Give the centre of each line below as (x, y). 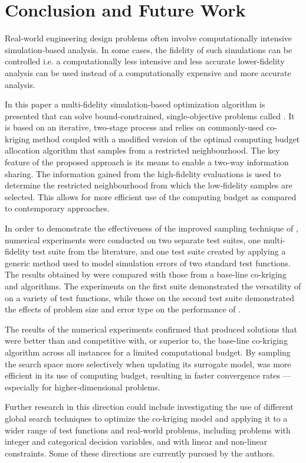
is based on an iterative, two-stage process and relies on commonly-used (134, 127)
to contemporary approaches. (57, 208)
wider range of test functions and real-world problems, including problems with (148, 430)
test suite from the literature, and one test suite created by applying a (159, 251)
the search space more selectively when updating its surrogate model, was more (148, 363)
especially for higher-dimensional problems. (83, 387)
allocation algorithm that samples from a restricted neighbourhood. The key (142, 150)
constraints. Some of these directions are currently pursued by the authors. (140, 453)
